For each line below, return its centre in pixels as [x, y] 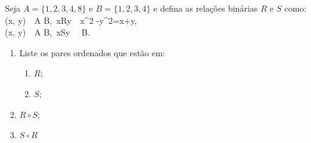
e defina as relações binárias [206, 8]
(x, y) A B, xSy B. [48, 32]
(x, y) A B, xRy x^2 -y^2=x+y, [71, 20]
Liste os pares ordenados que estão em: [92, 52]
